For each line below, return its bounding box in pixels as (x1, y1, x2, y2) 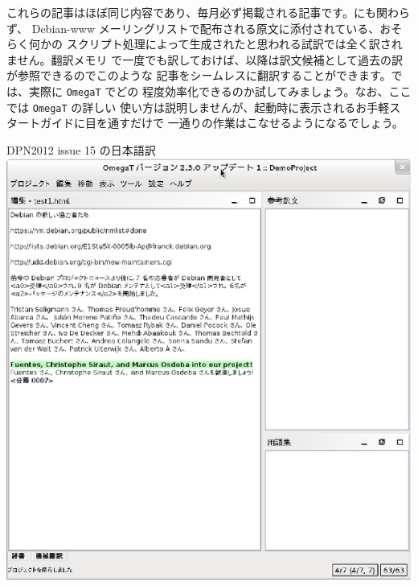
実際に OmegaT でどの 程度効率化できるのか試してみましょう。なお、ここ (28, 82, 412, 99)
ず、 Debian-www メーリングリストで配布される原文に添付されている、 (6, 19, 380, 36)
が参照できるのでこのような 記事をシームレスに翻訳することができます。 (6, 67, 391, 84)
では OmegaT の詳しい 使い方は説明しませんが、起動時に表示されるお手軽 (6, 98, 390, 115)
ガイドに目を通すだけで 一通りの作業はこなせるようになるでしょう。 (39, 114, 404, 131)
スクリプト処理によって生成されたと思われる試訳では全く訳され (66, 35, 403, 52)
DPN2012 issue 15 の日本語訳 (6, 141, 156, 158)
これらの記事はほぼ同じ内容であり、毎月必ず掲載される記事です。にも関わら (6, 4, 410, 20)
